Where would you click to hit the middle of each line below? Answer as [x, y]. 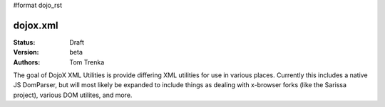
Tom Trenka [87, 62]
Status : [24, 42]
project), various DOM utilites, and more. [73, 95]
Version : [26, 52]
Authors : [27, 62]
